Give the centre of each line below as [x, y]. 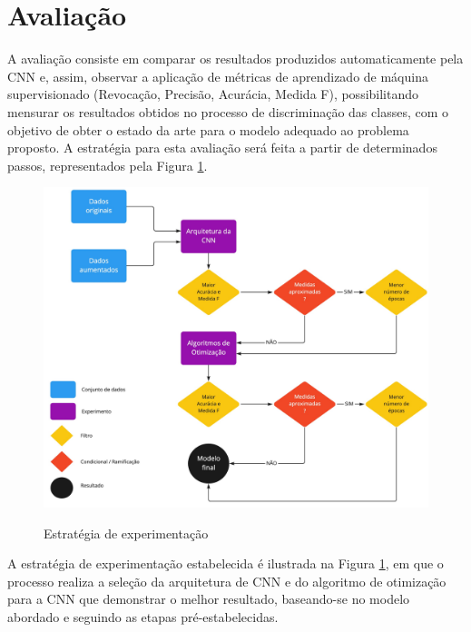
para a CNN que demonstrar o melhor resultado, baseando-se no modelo [209, 599]
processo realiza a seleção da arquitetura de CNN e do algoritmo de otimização [227, 581]
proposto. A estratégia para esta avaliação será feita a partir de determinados [222, 148]
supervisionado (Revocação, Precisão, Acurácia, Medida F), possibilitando [213, 94]
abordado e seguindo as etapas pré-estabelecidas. [143, 617]
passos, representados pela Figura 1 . [108, 165]
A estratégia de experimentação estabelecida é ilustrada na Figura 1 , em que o [226, 563]
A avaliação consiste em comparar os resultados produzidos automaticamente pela [235, 59]
